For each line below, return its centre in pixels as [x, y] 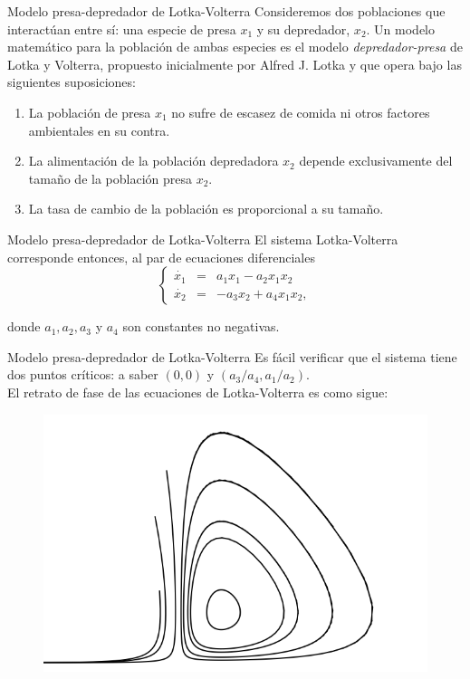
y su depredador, [303, 29]
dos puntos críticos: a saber [83, 374]
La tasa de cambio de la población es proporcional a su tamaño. [206, 209]
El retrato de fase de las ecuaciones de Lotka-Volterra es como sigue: [198, 392]
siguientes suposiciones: [72, 82]
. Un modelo [401, 29]
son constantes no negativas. [201, 326]
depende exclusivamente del [376, 161]
